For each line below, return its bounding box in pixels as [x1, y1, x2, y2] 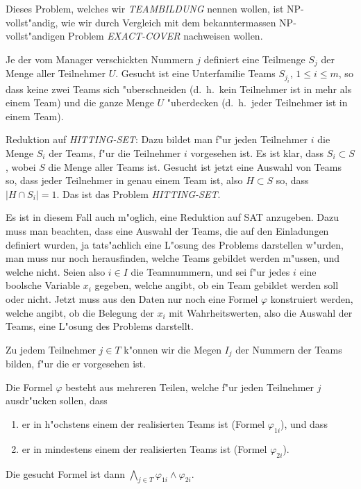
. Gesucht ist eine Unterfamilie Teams [115, 66, 276, 81]
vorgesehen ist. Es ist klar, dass [190, 146, 324, 160]
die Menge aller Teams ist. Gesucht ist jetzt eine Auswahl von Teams [48, 159, 342, 174]
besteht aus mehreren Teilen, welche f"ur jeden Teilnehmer [65, 379, 314, 394]
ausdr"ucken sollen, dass [6, 393, 108, 408]
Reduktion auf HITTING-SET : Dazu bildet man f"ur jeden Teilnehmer [6, 132, 308, 147]
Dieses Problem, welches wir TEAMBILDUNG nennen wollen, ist [6, 1, 284, 15]
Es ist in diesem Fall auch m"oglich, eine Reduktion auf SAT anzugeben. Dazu [6, 210, 339, 224]
